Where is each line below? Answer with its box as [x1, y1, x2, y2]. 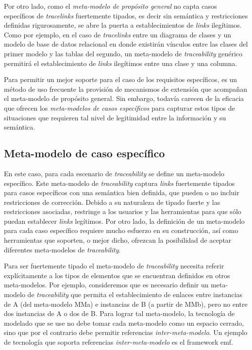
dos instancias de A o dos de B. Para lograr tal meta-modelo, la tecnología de [4, 308, 235, 318]
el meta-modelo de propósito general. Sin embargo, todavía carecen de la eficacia [4, 93, 244, 103]
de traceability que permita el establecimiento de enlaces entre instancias [27, 289, 243, 300]
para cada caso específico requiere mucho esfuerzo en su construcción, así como [4, 225, 238, 235]
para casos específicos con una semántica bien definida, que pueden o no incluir [4, 187, 239, 198]
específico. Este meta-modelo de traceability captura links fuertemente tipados [4, 178, 235, 188]
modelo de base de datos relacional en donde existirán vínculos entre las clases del [4, 39, 248, 49]
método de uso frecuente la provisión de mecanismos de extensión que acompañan [4, 83, 247, 94]
